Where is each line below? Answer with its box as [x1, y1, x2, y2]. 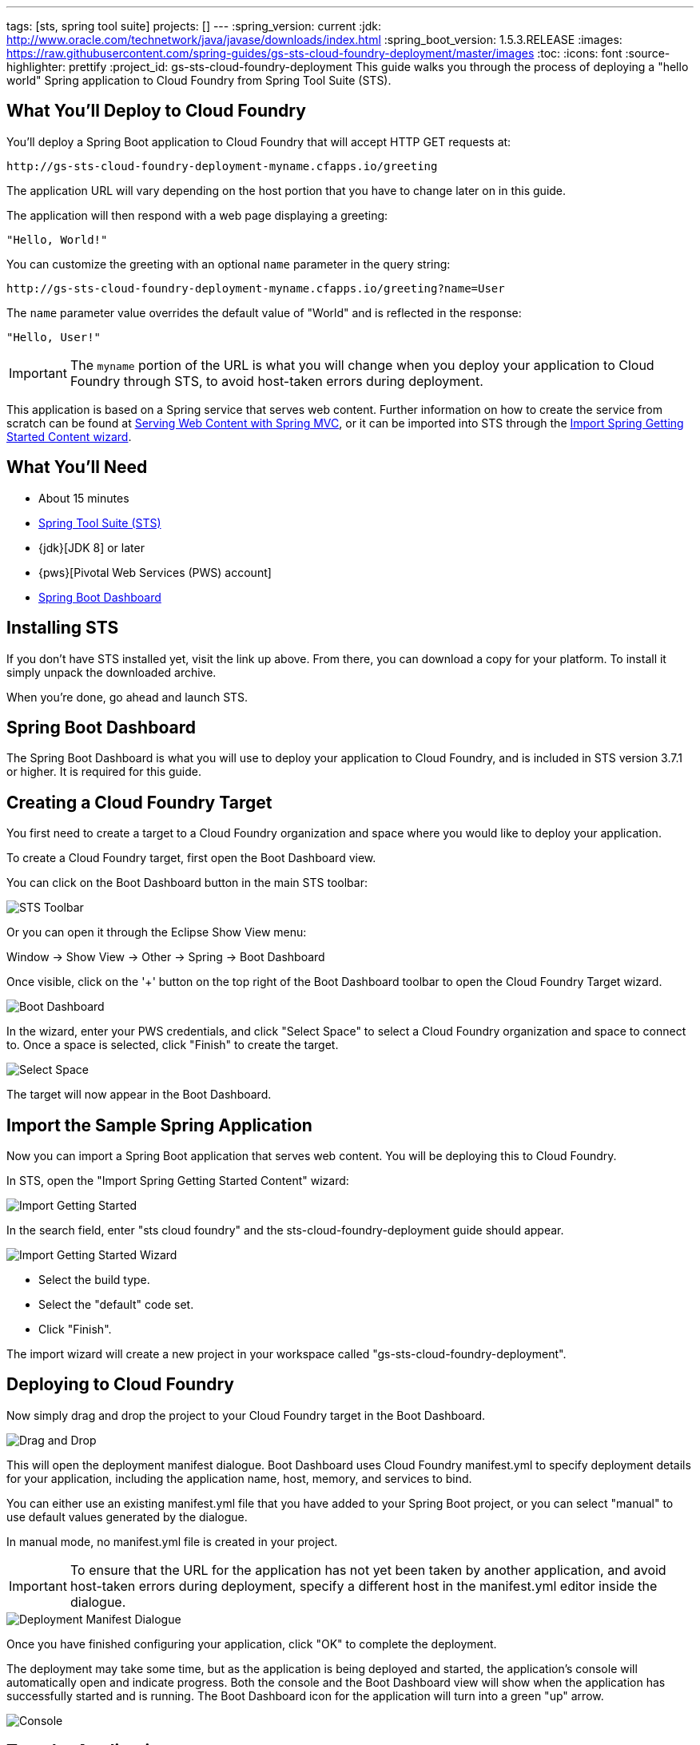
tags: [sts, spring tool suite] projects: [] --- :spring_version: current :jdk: [6, 19, 382, 33]
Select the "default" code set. [38, 1298, 194, 1312]
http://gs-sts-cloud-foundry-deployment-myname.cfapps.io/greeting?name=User [6, 281, 505, 295]
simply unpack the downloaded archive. [6, 665, 217, 679]
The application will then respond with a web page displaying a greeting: [6, 208, 388, 222]
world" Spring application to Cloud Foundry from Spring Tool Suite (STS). [6, 74, 392, 87]
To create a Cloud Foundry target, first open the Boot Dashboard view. [6, 851, 376, 865]
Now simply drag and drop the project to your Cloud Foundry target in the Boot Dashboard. [6, 1408, 486, 1422]
